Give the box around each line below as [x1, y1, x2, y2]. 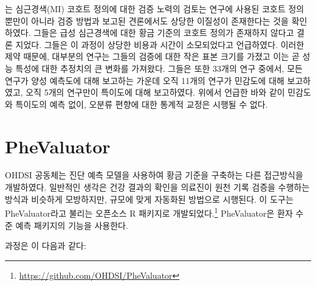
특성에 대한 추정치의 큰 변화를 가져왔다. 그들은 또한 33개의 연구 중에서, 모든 [15, 61, 303, 74]
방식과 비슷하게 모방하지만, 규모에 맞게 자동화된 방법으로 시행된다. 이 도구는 [5, 192, 294, 205]
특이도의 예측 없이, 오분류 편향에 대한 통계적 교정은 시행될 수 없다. [15, 97, 268, 110]
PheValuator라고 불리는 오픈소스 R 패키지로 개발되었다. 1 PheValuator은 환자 [5, 205, 293, 219]
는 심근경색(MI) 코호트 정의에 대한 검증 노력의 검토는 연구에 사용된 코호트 [5, 2, 286, 15]
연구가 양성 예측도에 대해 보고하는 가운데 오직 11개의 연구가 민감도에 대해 [5, 74, 284, 86]
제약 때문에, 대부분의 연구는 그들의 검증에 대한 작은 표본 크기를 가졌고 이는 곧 [5, 50, 300, 63]
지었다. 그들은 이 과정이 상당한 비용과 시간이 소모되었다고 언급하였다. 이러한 [15, 38, 304, 51]
